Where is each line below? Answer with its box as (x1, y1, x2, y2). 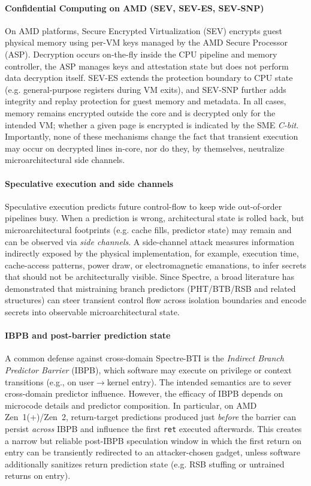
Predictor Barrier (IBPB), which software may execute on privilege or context (5, 364, 292, 376)
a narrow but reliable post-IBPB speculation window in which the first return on (5, 434, 301, 446)
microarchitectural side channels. (5, 153, 125, 166)
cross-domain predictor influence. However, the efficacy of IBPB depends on (5, 387, 283, 400)
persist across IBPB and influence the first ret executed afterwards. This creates (5, 422, 302, 435)
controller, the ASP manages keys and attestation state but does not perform (5, 59, 289, 72)
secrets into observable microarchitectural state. (5, 306, 180, 318)
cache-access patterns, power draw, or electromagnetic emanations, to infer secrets (5, 258, 307, 271)
